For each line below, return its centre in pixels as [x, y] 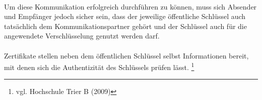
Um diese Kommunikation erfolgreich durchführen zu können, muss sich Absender [130, 6]
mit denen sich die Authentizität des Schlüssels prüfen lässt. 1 [99, 66]
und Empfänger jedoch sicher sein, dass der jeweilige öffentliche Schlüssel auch [125, 16]
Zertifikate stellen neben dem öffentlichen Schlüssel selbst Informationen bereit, [126, 55]
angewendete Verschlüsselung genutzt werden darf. [82, 36]
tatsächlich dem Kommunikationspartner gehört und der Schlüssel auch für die [125, 26]
